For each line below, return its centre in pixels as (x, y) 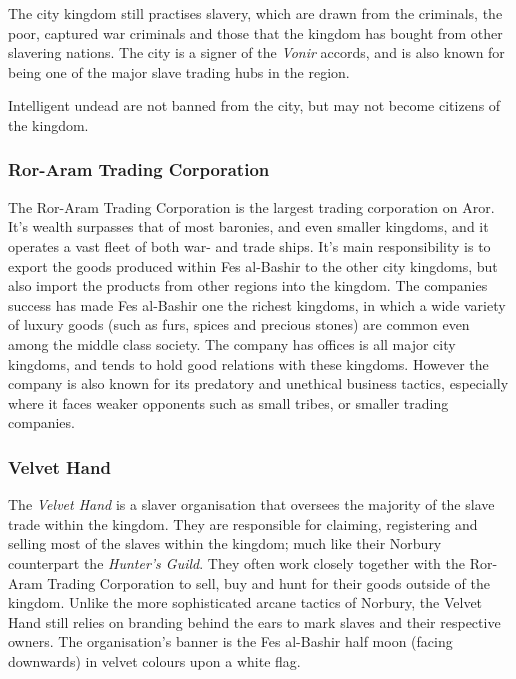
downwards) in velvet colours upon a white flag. (154, 660)
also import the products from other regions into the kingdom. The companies (248, 285)
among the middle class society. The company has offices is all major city (232, 343)
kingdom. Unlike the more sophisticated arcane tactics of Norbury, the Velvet (245, 602)
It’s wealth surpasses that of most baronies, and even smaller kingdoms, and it (248, 226)
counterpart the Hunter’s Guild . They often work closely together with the (236, 562)
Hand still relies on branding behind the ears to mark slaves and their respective (254, 621)
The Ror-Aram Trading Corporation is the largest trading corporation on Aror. (251, 206)
